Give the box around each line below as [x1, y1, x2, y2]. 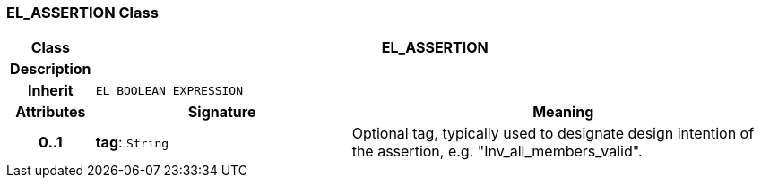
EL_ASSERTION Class [6, 4, 159, 21]
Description [10, 60, 91, 79]
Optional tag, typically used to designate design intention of [351, 124, 755, 143]
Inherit [27, 81, 74, 100]
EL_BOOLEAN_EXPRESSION [95, 83, 244, 97]
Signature [187, 103, 256, 122]
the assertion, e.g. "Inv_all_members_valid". [351, 142, 643, 161]
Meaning [532, 103, 594, 122]
